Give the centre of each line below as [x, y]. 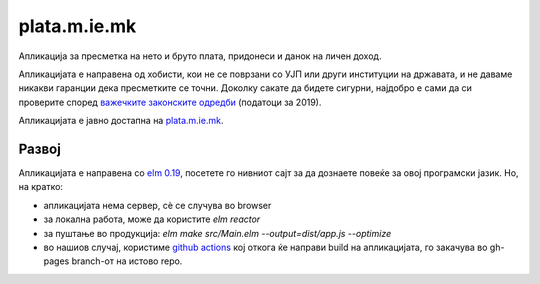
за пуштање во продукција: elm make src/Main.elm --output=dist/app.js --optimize [217, 233]
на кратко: [41, 187]
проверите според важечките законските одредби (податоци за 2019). [170, 102]
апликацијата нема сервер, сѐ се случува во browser [157, 205]
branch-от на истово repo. [127, 261]
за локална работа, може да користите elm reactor [152, 219]
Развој [40, 148]
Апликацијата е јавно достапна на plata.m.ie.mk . [121, 121]
